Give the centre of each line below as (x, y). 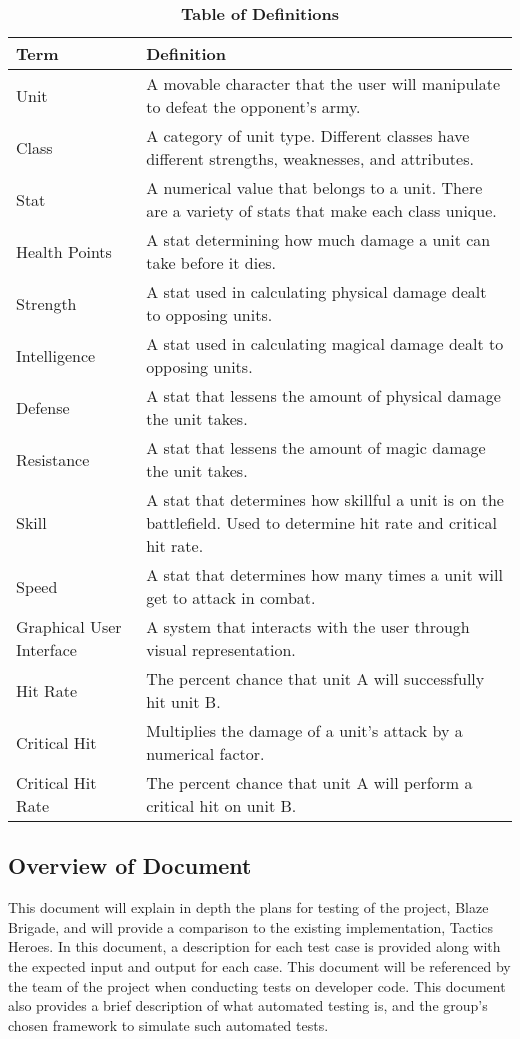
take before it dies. (211, 262)
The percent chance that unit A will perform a (309, 782)
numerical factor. (205, 753)
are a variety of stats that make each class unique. (321, 210)
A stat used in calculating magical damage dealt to (325, 343)
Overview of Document (130, 865)
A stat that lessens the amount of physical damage (323, 395)
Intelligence (56, 355)
